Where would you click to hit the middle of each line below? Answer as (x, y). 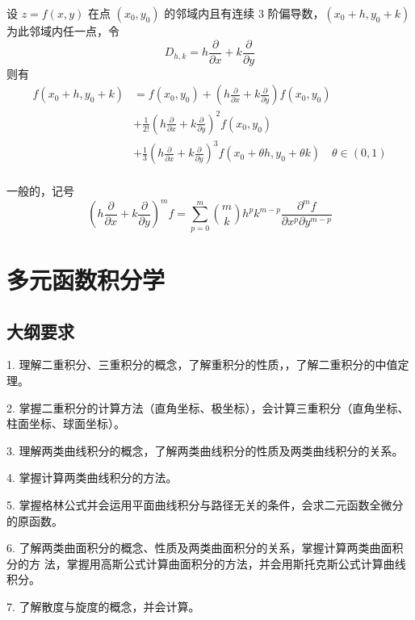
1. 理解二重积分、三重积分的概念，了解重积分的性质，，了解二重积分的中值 (202, 364)
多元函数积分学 (86, 279)
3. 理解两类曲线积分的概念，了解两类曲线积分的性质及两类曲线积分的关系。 (205, 450)
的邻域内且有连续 (210, 13)
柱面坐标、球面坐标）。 (66, 423)
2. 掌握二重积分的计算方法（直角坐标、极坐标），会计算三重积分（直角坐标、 (208, 407)
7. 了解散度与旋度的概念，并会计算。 (103, 606)
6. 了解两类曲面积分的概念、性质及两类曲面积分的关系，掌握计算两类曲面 (199, 548)
